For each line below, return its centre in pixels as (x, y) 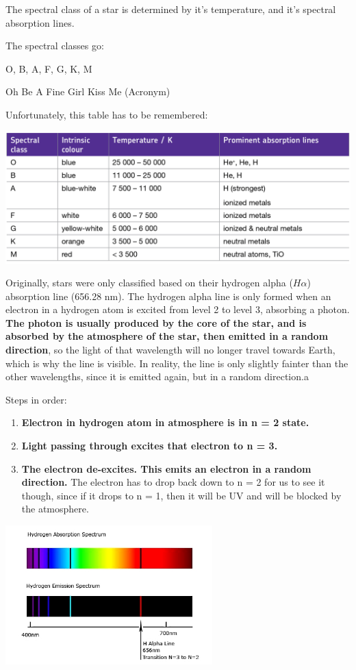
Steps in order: (36, 399)
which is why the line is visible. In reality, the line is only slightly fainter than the (177, 363)
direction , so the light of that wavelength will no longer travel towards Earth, (170, 350)
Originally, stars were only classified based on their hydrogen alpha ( (149, 283)
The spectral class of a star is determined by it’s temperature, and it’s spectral (171, 9)
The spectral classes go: (55, 46)
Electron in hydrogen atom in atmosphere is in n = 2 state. (165, 422)
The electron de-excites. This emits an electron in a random (166, 468)
